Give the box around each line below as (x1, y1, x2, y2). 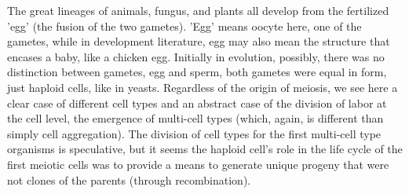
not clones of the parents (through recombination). (7, 171, 251, 188)
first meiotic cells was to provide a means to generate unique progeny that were (7, 156, 389, 172)
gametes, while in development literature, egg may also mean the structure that (7, 33, 390, 49)
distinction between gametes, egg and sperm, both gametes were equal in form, (7, 64, 387, 80)
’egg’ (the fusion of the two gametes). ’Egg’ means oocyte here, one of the (7, 17, 362, 34)
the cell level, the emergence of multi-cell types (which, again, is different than (7, 110, 384, 126)
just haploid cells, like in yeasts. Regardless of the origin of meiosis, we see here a (7, 79, 398, 95)
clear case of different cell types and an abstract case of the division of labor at (7, 94, 387, 111)
